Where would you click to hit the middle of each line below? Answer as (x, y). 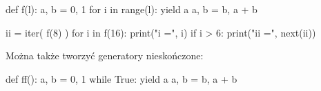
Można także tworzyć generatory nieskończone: (105, 55)
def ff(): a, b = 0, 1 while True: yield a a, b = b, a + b (121, 78)
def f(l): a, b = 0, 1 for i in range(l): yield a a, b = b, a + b (132, 9)
